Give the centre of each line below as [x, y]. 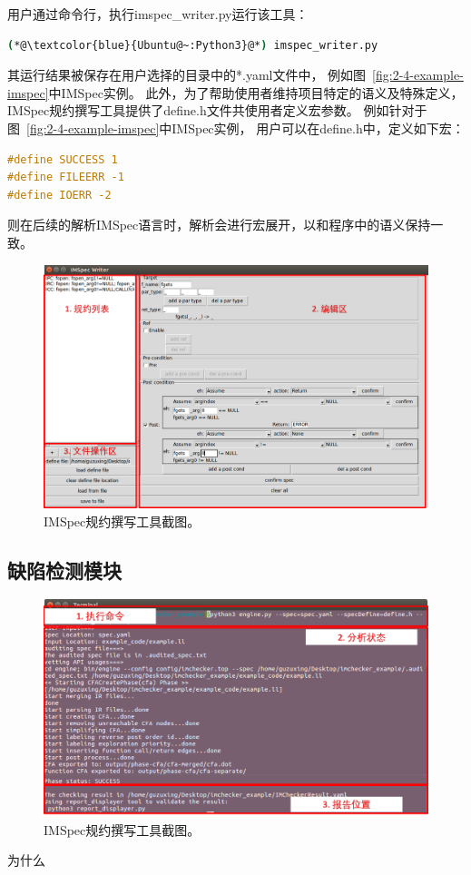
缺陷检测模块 [64, 570]
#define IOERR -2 [59, 195]
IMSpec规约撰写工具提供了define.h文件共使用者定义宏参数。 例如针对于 [217, 110]
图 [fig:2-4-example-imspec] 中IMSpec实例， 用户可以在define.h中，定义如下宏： [236, 128]
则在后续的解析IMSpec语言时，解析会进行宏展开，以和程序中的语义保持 [219, 225]
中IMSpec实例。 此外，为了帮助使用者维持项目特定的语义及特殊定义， [256, 92]
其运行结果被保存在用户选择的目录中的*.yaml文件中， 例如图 [187, 75]
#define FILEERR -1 [66, 177]
